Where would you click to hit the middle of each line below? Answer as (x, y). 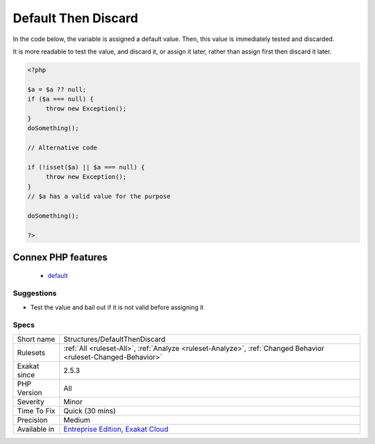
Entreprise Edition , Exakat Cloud (116, 429)
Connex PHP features (60, 257)
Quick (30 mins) (90, 411)
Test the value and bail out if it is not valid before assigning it (117, 307)
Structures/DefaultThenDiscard (115, 339)
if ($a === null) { (60, 99)
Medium (77, 420)
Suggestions (35, 293)
